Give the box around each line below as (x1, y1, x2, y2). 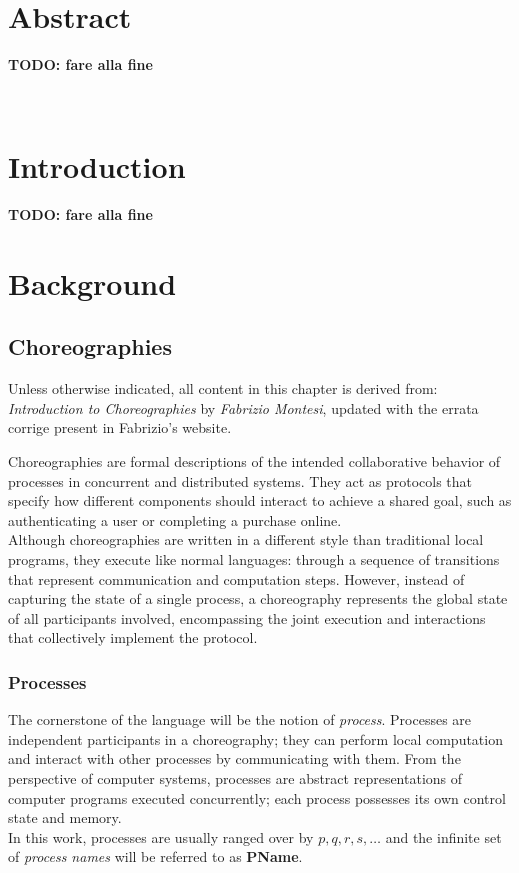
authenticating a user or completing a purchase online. (8, 509, 342, 530)
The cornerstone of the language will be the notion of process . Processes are (8, 709, 472, 730)
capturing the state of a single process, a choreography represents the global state (8, 588, 508, 609)
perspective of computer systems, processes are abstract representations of (8, 767, 463, 788)
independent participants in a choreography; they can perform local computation (8, 728, 503, 749)
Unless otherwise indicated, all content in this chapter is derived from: (8, 378, 438, 399)
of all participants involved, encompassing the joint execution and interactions (8, 607, 486, 628)
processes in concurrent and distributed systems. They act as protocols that (8, 470, 473, 491)
